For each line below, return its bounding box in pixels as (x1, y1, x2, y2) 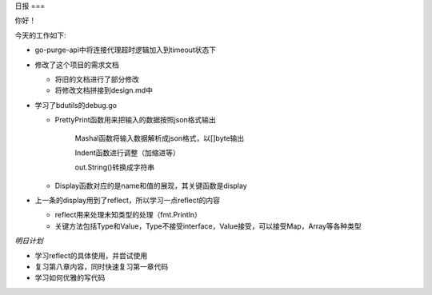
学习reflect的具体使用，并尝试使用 (34, 250, 148, 260)
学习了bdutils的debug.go (34, 100, 118, 110)
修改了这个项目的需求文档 (34, 60, 119, 70)
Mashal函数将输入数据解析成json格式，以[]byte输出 (74, 133, 245, 143)
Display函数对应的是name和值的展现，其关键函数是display (54, 181, 247, 190)
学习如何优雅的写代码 (34, 273, 106, 283)
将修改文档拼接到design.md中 (54, 86, 154, 95)
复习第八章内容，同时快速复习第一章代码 (34, 262, 168, 272)
